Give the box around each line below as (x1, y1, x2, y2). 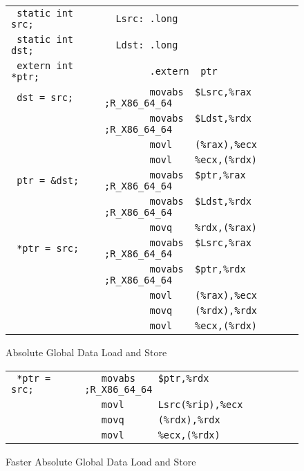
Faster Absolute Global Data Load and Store (6, 454, 196, 468)
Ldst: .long (115, 39, 178, 50)
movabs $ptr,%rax (149, 169, 246, 181)
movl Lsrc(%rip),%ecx (101, 398, 243, 410)
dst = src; (17, 92, 74, 103)
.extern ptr (149, 66, 218, 77)
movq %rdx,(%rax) (149, 222, 257, 233)
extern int (17, 60, 74, 71)
